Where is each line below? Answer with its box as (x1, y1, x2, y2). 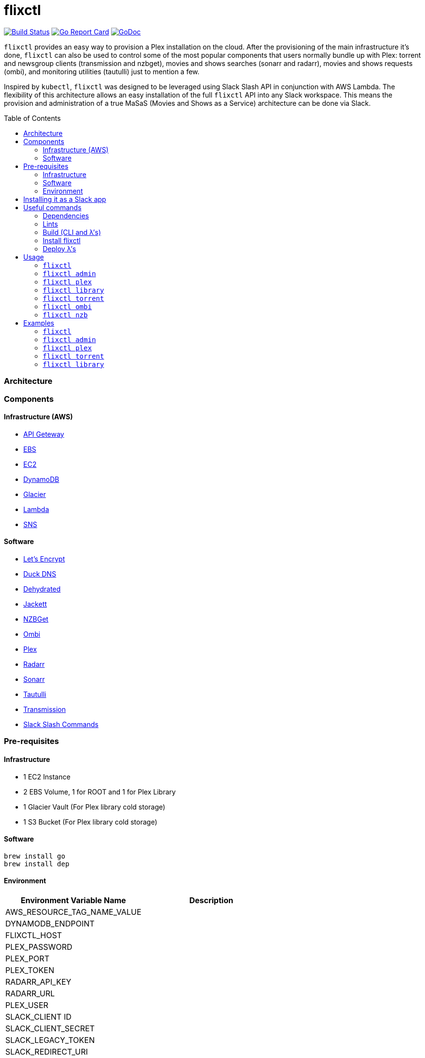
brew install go (4, 852, 65, 860)
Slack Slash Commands (23, 720, 98, 728)
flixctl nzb (43, 311, 88, 319)
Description (189, 895, 233, 905)
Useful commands (23, 203, 82, 212)
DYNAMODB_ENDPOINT (5, 918, 95, 928)
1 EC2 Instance (23, 772, 71, 781)
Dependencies (43, 211, 89, 220)
